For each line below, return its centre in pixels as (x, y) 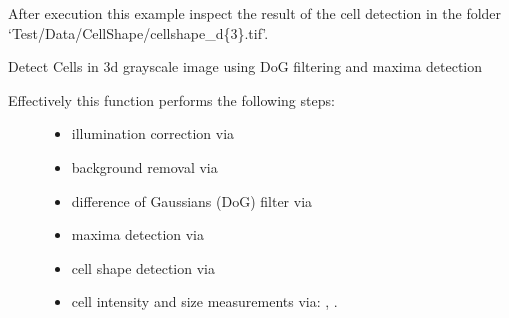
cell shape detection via (143, 267)
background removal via (144, 166)
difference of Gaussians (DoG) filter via (192, 200)
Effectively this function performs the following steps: (171, 99)
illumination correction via (153, 133)
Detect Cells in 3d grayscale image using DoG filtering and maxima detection (245, 66)
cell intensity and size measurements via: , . (204, 301)
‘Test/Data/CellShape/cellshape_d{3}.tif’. (138, 32)
